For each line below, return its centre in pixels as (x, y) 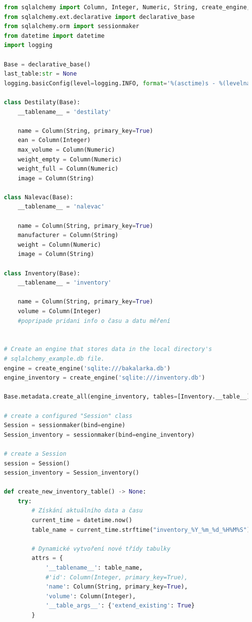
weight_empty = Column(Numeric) (70, 159)
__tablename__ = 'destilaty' (64, 112)
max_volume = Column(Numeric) (66, 150)
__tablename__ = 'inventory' (64, 283)
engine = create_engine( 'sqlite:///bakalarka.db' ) (87, 368)
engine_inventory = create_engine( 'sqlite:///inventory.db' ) (105, 378)
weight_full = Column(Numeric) (68, 169)
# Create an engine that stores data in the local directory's (108, 349)
